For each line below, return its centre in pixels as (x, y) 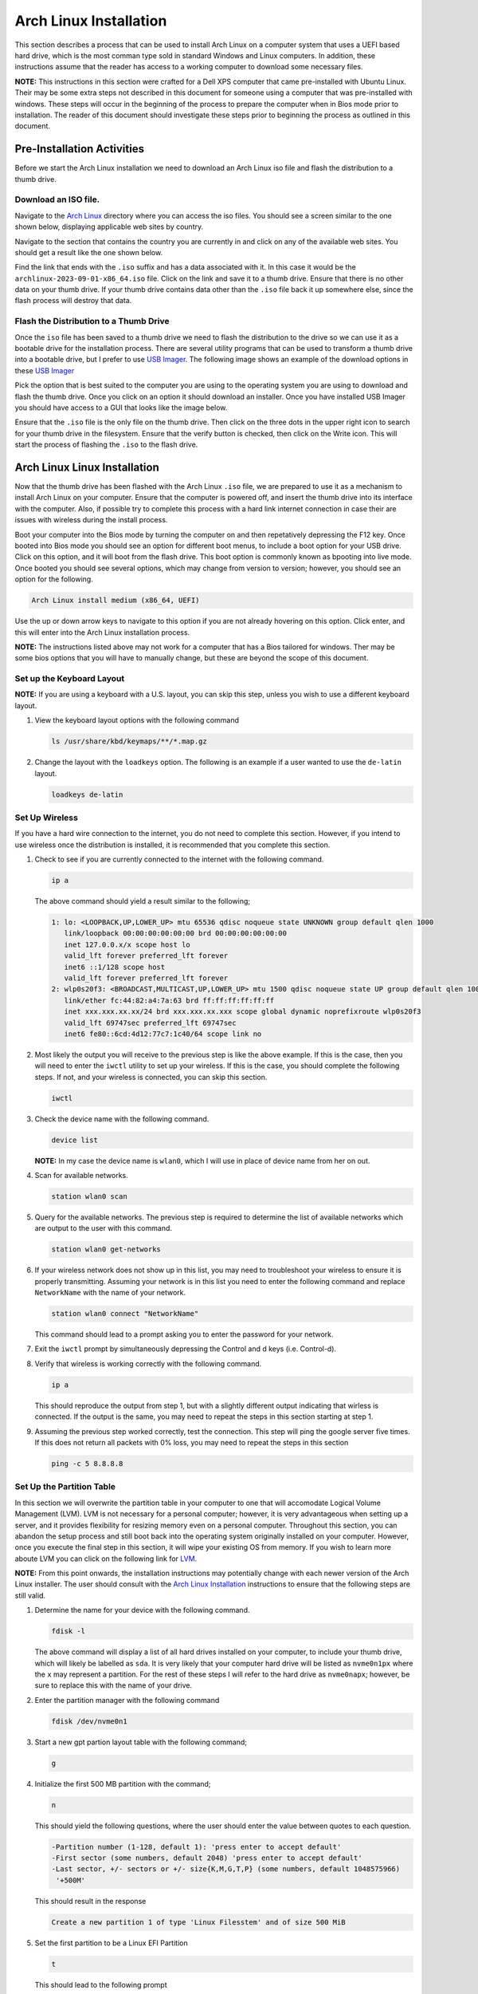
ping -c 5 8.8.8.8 (87, 1464)
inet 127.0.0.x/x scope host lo (127, 944)
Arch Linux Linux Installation (87, 467)
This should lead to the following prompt (101, 1984)
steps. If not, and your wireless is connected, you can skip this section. (151, 1077)
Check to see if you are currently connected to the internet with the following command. (179, 859)
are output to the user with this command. (104, 1228)
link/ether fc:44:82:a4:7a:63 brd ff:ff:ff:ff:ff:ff (169, 1000)
